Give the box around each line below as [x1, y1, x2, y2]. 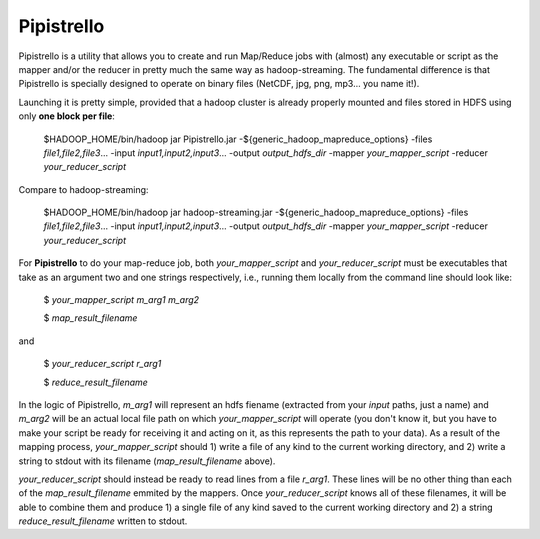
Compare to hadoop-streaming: [18, 183, 149, 195]
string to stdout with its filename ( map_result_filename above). [18, 455, 276, 467]
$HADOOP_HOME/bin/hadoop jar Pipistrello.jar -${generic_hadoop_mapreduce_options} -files [43, 133, 433, 145]
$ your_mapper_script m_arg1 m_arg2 [43, 294, 200, 306]
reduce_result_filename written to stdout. [18, 515, 188, 527]
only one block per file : [18, 110, 115, 122]
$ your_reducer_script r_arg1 [43, 358, 162, 370]
